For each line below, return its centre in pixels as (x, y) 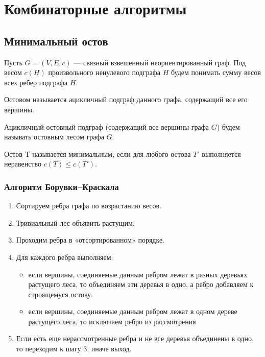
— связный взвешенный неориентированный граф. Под (160, 62)
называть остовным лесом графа (54, 137)
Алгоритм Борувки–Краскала (62, 186)
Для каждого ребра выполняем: (65, 257)
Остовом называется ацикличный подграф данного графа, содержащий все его (126, 99)
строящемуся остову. (61, 294)
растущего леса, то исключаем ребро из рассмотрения (112, 321)
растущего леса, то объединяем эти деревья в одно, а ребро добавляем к (141, 284)
